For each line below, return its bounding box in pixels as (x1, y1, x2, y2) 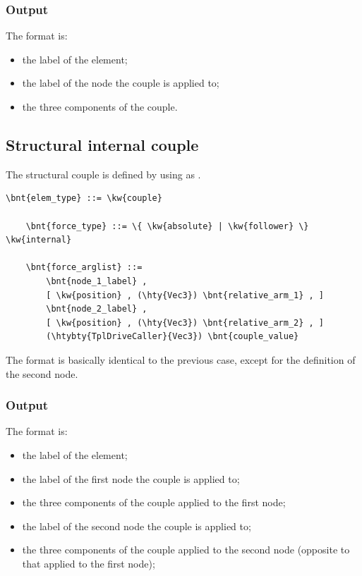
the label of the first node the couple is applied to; (22, 471, 240, 486)
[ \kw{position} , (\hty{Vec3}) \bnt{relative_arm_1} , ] (46, 290, 325, 300)
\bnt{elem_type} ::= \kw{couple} (6, 193, 162, 204)
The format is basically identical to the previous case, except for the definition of (6, 352, 356, 367)
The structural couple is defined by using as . (6, 166, 201, 181)
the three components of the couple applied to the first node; (22, 495, 286, 510)
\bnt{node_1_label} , (46, 276, 147, 286)
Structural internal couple (6, 133, 199, 155)
